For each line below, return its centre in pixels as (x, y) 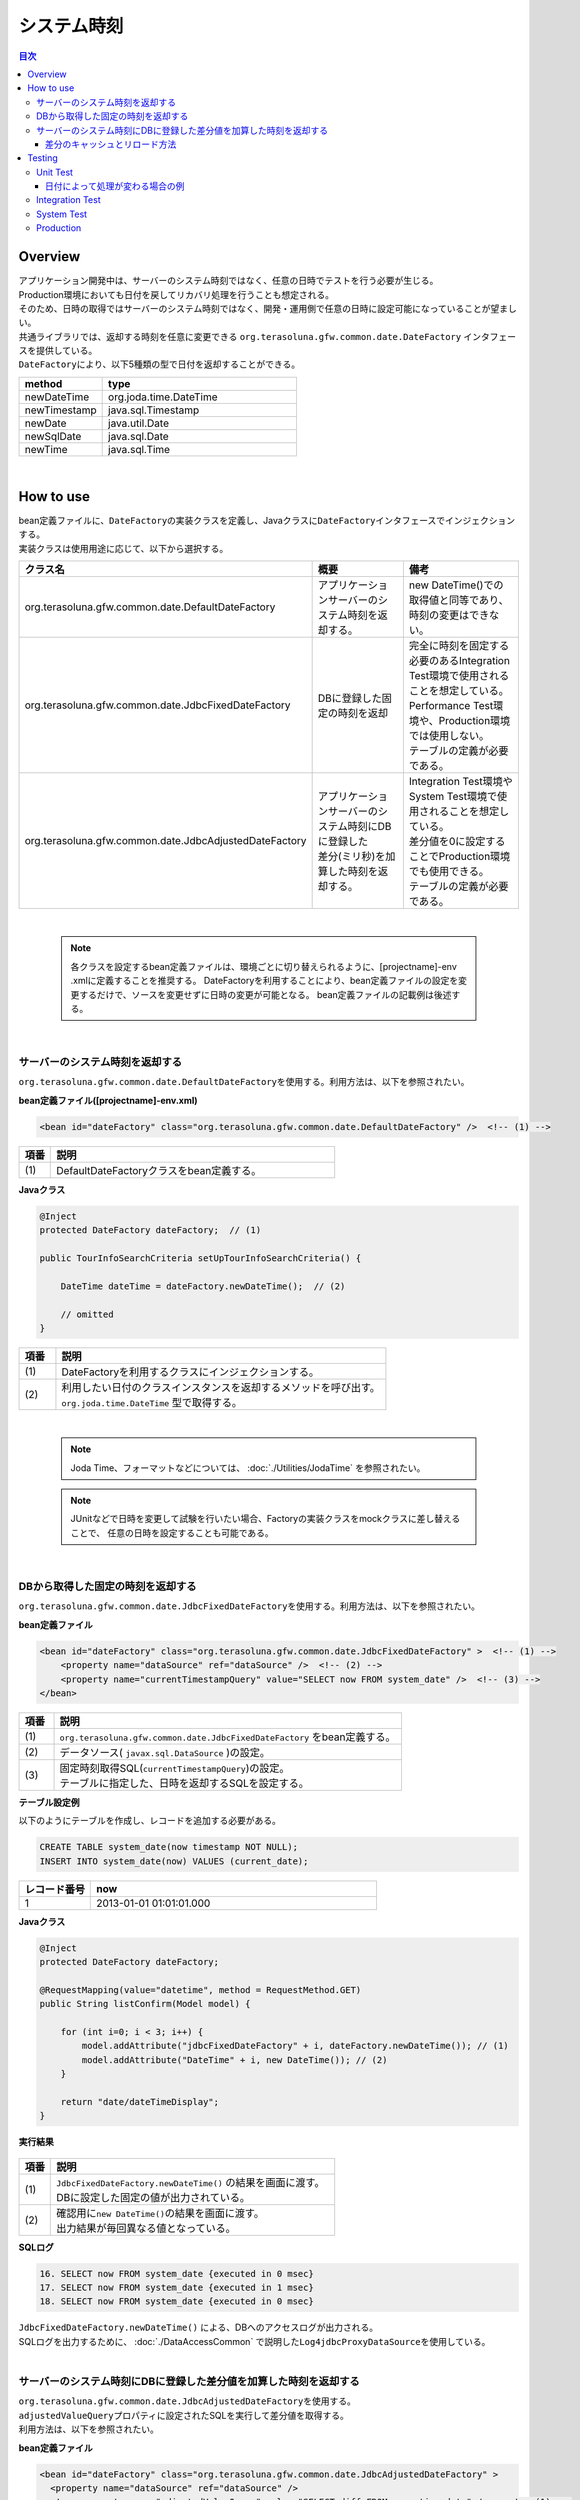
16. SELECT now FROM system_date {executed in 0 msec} (176, 2273)
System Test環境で (453, 796)
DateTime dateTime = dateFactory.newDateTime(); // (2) (203, 1286)
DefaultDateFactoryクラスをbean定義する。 (159, 1170)
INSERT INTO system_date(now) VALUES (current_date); (174, 1861)
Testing (43, 158)
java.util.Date (139, 423)
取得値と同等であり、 (458, 600)
